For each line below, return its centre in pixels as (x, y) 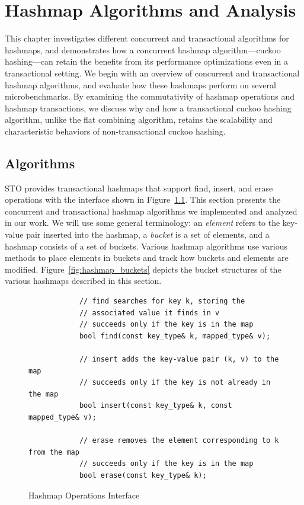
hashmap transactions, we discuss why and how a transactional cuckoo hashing (148, 108)
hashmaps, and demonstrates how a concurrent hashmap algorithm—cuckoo (143, 49)
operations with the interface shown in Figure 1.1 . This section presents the (143, 199)
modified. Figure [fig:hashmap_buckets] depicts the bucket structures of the (143, 269)
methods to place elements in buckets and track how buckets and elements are (147, 258)
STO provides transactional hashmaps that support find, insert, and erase (139, 188)
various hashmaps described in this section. (83, 281)
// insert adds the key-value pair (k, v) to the (179, 359)
